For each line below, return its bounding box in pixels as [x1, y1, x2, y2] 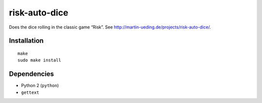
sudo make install [17, 58, 62, 63]
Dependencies [9, 70, 54, 78]
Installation [9, 37, 44, 45]
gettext [21, 89, 40, 95]
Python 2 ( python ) [21, 83, 59, 88]
